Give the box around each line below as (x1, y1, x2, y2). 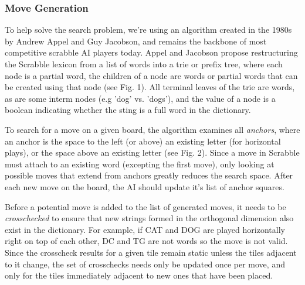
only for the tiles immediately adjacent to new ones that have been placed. (5, 269, 273, 281)
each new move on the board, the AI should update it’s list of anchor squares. (5, 180, 284, 193)
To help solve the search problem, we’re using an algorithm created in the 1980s (5, 23, 292, 36)
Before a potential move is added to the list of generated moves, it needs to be (5, 200, 286, 212)
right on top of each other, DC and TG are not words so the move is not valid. (5, 235, 288, 247)
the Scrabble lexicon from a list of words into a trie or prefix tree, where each (5, 58, 283, 70)
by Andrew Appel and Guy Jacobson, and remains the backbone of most (5, 35, 267, 47)
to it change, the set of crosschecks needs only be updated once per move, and (5, 257, 285, 270)
